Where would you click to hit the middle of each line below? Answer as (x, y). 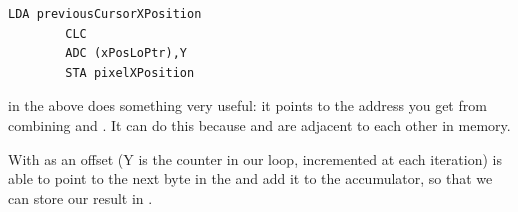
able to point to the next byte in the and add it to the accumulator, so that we (250, 178)
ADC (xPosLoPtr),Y (126, 53)
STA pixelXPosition (130, 72)
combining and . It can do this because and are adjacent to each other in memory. (259, 124)
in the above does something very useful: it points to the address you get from (247, 105)
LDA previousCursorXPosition (105, 14)
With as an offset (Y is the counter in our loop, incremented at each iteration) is (255, 158)
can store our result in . (80, 197)
